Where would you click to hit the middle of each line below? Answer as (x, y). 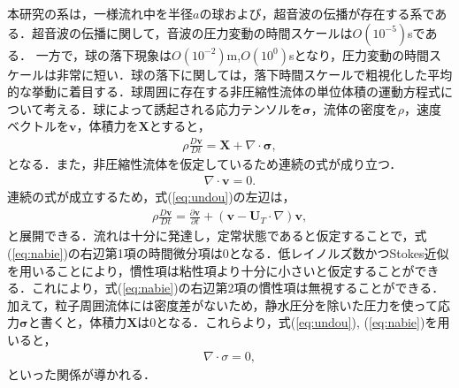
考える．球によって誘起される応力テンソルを (173, 108)
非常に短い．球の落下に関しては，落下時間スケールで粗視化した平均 (254, 74)
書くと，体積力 (84, 322)
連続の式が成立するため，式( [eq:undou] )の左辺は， (151, 196)
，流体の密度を (354, 108)
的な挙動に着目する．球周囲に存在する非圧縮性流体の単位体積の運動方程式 (224, 91)
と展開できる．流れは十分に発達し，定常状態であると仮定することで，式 (217, 236)
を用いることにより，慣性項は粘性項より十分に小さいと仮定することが (211, 270)
